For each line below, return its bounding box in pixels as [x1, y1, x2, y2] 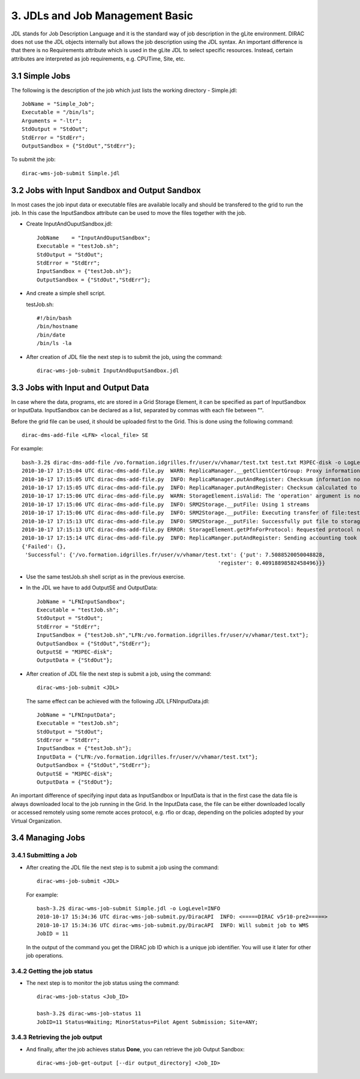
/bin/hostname [37, 323, 78, 330]
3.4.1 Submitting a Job [11, 851, 77, 859]
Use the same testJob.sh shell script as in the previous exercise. [26, 573, 185, 580]
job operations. [26, 952, 64, 959]
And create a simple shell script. [26, 290, 106, 297]
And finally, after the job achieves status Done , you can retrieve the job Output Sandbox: [26, 1045, 245, 1053]
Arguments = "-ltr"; [22, 117, 82, 124]
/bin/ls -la [37, 340, 72, 347]
